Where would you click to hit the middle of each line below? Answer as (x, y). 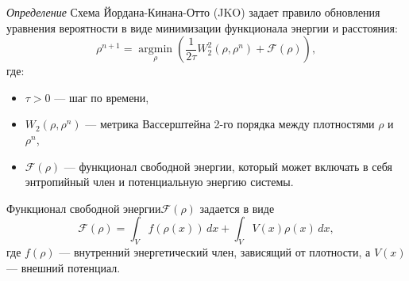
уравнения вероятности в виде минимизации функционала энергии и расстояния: (202, 27)
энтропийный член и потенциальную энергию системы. (159, 182)
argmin (156, 49)
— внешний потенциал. (64, 267)
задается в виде (237, 208)
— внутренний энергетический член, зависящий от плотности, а (215, 252)
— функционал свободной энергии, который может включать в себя (228, 166)
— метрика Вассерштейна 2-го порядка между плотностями (230, 124)
